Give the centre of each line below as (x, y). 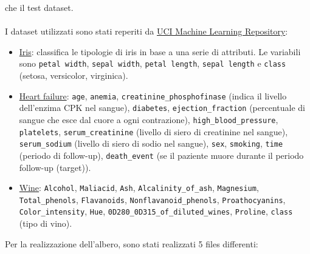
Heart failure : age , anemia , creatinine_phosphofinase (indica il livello (153, 95)
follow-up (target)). (55, 167)
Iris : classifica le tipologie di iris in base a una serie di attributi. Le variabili (160, 51)
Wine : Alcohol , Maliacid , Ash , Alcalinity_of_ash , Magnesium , (139, 188)
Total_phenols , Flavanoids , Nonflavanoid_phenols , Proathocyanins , (152, 199)
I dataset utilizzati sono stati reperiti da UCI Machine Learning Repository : (146, 31)
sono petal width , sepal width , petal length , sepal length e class (153, 63)
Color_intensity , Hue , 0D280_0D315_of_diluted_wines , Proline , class (156, 211)
